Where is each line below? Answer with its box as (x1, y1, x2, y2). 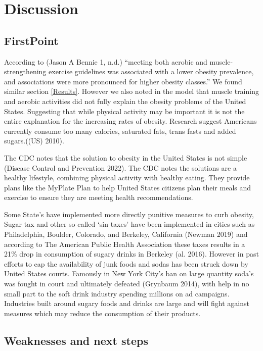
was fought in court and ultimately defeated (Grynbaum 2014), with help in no (4, 278, 249, 289)
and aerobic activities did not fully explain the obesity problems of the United (4, 95, 246, 106)
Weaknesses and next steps (4, 332, 148, 348)
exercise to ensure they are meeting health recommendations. (4, 192, 193, 203)
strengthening (4, 66, 47, 77)
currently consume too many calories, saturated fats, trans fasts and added (4, 125, 236, 136)
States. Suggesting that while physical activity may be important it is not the (4, 106, 245, 116)
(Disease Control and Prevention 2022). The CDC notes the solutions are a (4, 162, 237, 173)
